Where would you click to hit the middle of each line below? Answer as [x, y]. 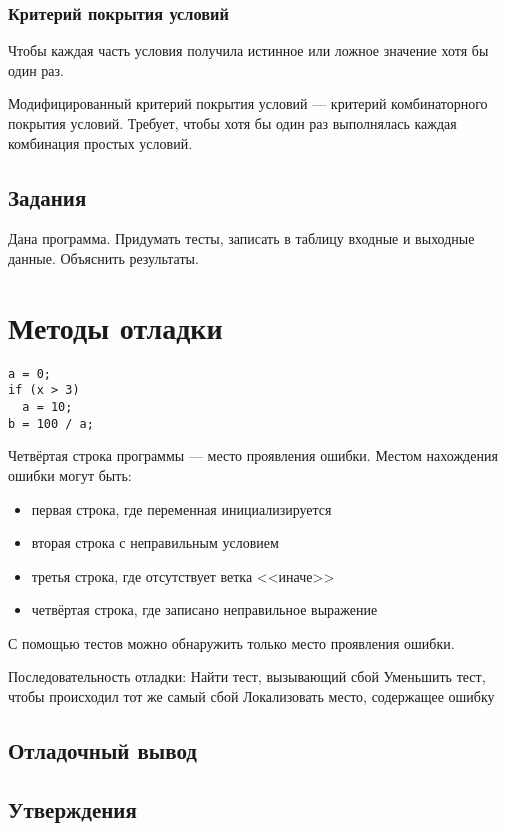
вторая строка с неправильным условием [155, 542]
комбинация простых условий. [100, 142]
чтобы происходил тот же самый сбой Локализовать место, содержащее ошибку [251, 696]
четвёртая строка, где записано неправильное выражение [204, 609]
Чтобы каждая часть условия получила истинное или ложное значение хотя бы [248, 50]
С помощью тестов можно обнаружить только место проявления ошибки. [231, 642]
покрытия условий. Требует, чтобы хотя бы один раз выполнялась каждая [232, 123]
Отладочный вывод [102, 750]
